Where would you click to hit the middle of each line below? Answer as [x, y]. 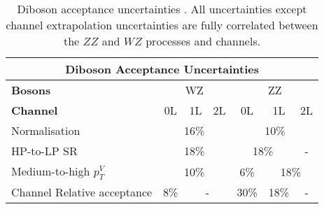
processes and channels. [203, 41]
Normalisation [46, 130]
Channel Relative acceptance [82, 192]
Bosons [31, 90]
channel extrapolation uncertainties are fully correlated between [162, 25]
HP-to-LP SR [44, 151]
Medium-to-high [51, 171]
